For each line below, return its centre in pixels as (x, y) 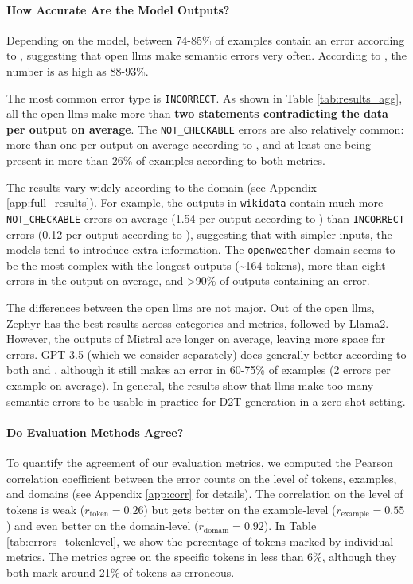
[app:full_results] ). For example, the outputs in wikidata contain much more (195, 202)
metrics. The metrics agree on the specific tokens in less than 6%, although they (202, 557)
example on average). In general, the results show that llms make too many (190, 385)
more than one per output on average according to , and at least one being (189, 144)
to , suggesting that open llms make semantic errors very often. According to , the (206, 55)
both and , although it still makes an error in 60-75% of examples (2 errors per (199, 370)
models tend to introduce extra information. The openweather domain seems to (201, 249)
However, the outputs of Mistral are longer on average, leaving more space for (196, 339)
